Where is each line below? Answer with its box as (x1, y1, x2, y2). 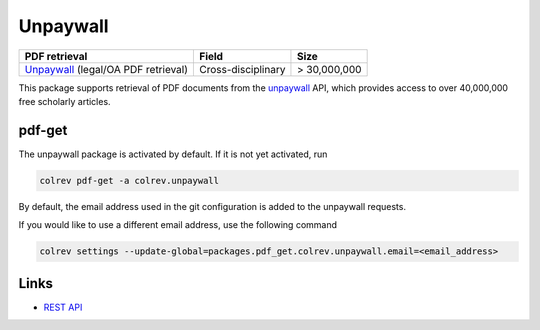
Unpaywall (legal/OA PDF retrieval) (24, 62, 189, 76)
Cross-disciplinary (199, 62, 286, 76)
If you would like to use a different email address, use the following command (18, 219, 338, 231)
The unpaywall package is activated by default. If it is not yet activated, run (18, 148, 328, 160)
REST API (43, 301, 83, 313)
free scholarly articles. (18, 95, 111, 107)
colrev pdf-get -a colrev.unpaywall (39, 175, 220, 186)
